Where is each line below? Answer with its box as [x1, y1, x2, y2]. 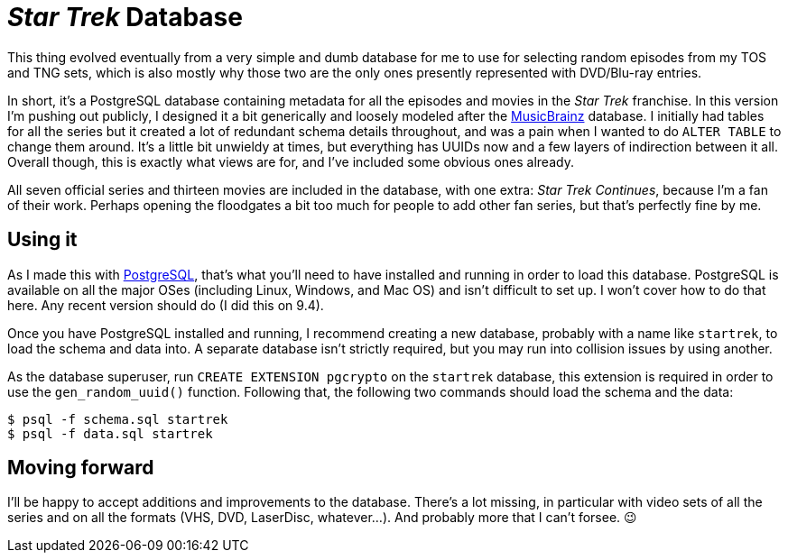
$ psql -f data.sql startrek [7, 426, 213, 441]
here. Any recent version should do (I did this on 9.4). [7, 297, 324, 313]
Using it [7, 228, 78, 252]
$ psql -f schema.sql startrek [7, 411, 228, 427]
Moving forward [7, 456, 154, 480]
